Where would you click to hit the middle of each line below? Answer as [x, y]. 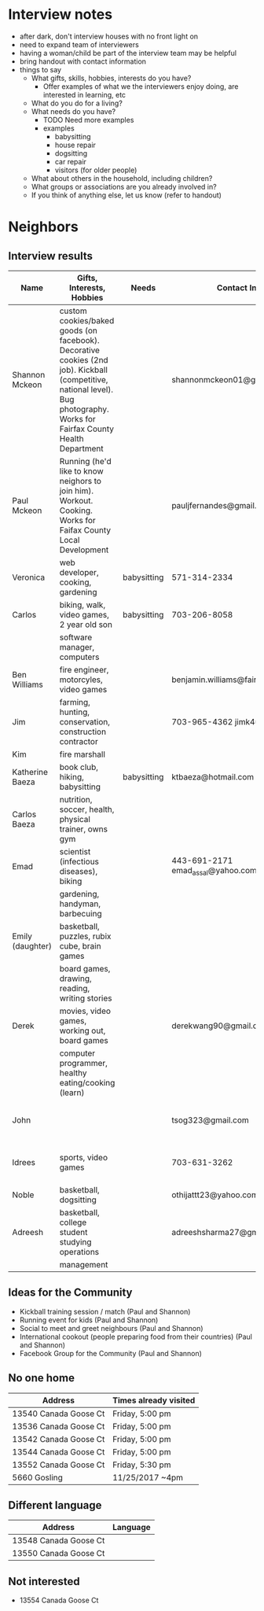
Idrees [24, 1162]
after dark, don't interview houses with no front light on [109, 36]
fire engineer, [84, 669]
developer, [79, 572]
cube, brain [80, 946]
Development [84, 550]
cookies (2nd [84, 359]
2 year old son [86, 625]
